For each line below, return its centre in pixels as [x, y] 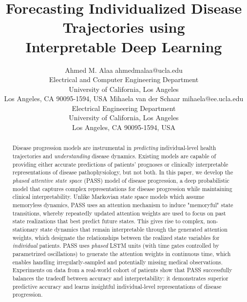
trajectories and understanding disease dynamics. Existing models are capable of [114, 156]
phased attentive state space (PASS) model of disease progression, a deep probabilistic [121, 181]
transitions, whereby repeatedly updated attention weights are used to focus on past [119, 213]
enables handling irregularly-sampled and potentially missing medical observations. [117, 262]
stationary [25, 229]
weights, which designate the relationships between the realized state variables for [116, 237]
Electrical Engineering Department [124, 108]
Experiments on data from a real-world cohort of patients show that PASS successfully [122, 270]
